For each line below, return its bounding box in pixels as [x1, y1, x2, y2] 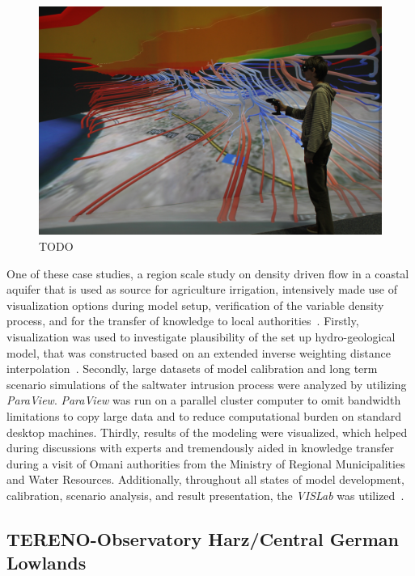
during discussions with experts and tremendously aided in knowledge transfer [6, 439, 395, 456]
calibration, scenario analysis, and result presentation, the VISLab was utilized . [6, 486, 404, 503]
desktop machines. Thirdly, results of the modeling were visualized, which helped [6, 423, 408, 440]
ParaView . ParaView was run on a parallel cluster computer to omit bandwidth [6, 392, 401, 409]
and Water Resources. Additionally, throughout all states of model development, [6, 471, 404, 488]
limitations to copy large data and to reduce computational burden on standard [6, 407, 402, 424]
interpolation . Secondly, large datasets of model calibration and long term [6, 360, 378, 377]
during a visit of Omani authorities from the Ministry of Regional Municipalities [6, 455, 405, 472]
